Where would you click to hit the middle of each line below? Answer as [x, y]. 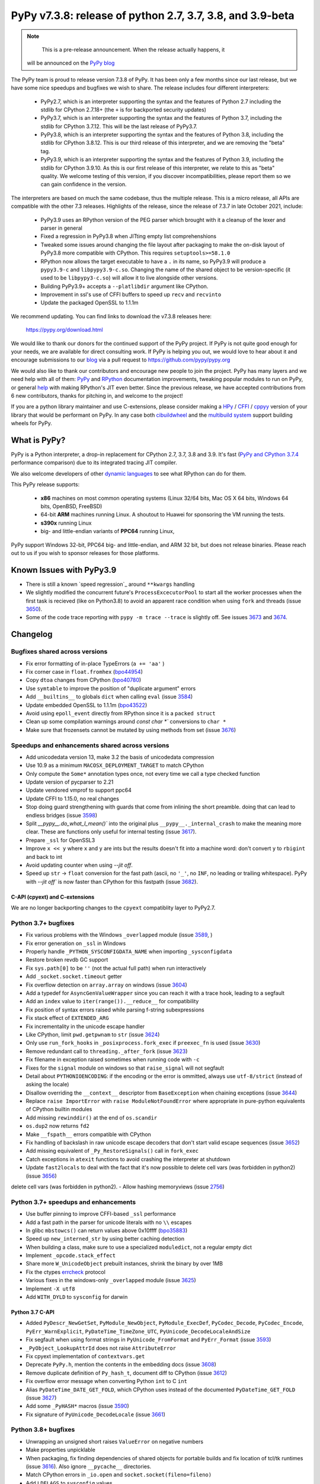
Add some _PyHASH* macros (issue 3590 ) [78, 1406]
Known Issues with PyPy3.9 [64, 570]
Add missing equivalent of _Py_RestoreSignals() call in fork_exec [112, 1151]
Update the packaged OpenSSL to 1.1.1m [89, 303]
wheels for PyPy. [32, 423]
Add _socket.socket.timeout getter [74, 976]
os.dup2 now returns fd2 [58, 1126]
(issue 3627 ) [41, 1397]
